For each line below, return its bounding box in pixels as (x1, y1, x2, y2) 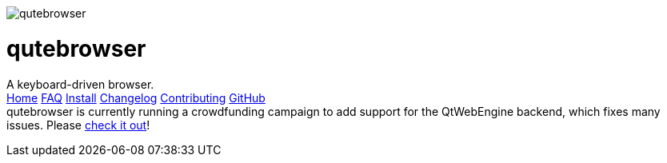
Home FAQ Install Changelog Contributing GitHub (6, 90, 266, 105)
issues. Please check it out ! (6, 117, 150, 132)
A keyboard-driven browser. (6, 77, 154, 91)
